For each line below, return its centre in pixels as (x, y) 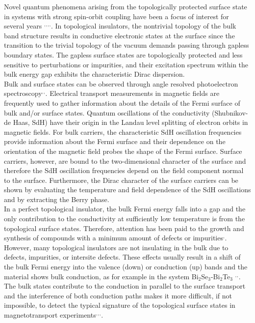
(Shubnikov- (230, 112)
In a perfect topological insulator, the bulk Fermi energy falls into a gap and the (125, 209)
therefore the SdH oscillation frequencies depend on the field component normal (124, 170)
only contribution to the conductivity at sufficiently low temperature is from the (125, 219)
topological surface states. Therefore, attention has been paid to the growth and (124, 228)
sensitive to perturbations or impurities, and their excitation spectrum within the (126, 64)
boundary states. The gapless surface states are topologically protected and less (123, 54)
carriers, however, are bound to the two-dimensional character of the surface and (125, 161)
